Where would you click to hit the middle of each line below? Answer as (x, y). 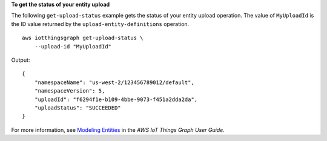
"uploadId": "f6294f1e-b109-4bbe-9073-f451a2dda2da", (116, 99)
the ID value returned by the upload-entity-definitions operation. (100, 24)
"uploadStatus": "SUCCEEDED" (78, 108)
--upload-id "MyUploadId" (73, 46)
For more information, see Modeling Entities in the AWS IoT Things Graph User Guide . (118, 130)
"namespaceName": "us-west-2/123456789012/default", (114, 82)
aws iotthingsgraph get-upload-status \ (83, 38)
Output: (21, 60)
